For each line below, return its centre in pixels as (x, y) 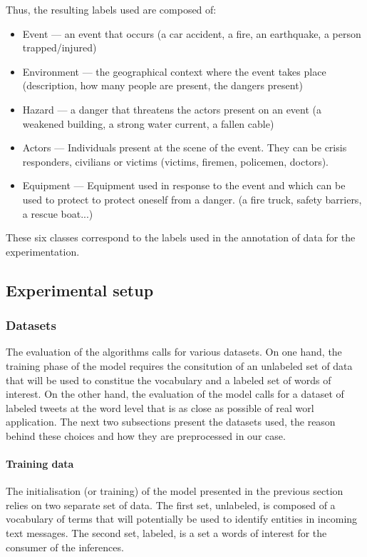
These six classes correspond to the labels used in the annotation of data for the (181, 237)
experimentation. (43, 251)
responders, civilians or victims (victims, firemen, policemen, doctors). (176, 161)
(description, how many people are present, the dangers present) (163, 85)
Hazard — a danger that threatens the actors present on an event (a (172, 109)
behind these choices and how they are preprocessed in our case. (146, 435)
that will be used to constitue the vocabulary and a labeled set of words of (169, 380)
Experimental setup (80, 290)
